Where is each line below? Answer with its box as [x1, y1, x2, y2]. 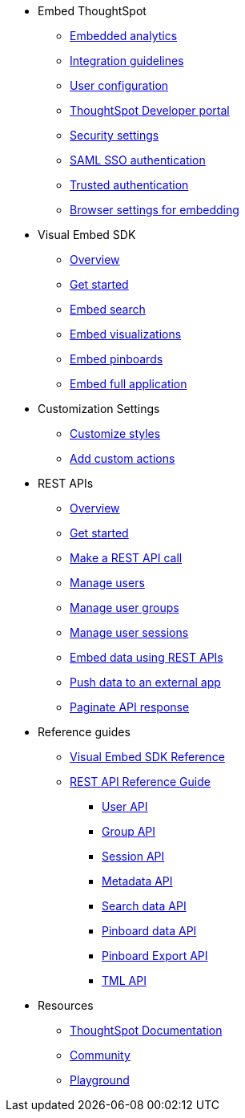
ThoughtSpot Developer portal [70, 103, 230, 117]
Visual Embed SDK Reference [70, 750, 225, 764]
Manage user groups [70, 601, 179, 614]
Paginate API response [70, 700, 190, 714]
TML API [102, 974, 147, 987]
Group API [102, 824, 156, 838]
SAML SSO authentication [70, 153, 206, 167]
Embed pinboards [70, 352, 163, 366]
